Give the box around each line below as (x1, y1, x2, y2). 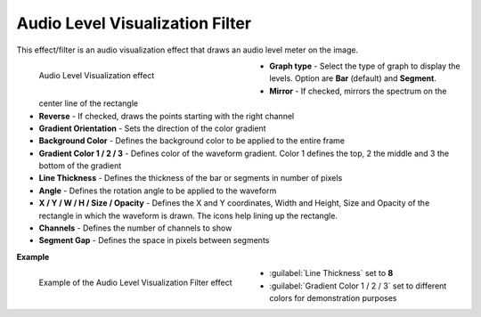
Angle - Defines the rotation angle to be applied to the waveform (38, 185, 277, 196)
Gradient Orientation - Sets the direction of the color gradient (38, 123, 266, 134)
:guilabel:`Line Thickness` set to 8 (269, 268, 394, 279)
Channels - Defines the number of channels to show (38, 223, 232, 233)
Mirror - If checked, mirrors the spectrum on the (269, 85, 447, 96)
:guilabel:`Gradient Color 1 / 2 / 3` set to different (269, 280, 447, 291)
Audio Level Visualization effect (38, 69, 155, 80)
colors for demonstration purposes (269, 292, 397, 303)
